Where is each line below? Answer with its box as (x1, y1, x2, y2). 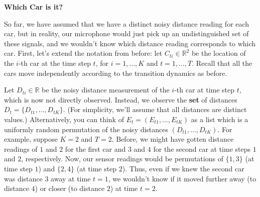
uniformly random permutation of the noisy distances (4, 124, 169, 134)
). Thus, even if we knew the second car (122, 163, 244, 173)
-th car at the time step (18, 57, 91, 68)
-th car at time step (174, 84, 235, 95)
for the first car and (65, 143, 126, 154)
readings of (4, 143, 38, 154)
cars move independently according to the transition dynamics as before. (4, 67, 227, 78)
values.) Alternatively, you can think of (4, 114, 124, 124)
